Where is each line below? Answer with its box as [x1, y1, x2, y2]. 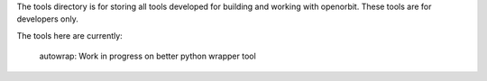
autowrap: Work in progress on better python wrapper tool [39, 50, 256, 62]
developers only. [16, 13, 78, 24]
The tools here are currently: [16, 30, 124, 40]
